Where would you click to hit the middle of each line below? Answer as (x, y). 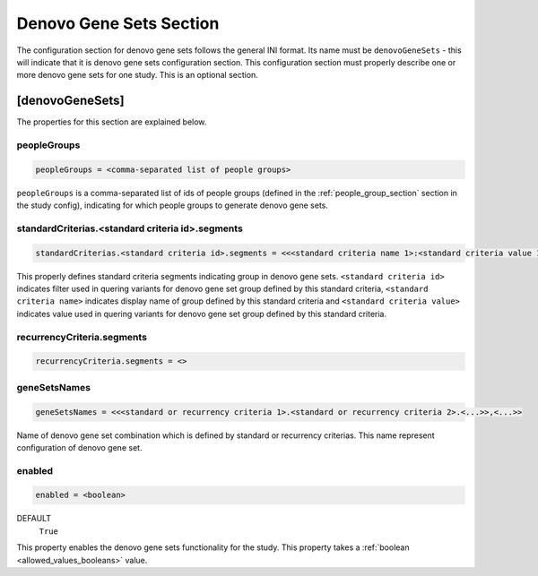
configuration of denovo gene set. (79, 447)
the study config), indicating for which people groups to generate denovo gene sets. (173, 205)
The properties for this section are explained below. (112, 122)
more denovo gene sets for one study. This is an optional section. (138, 75)
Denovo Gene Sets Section (118, 23)
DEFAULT (34, 519)
